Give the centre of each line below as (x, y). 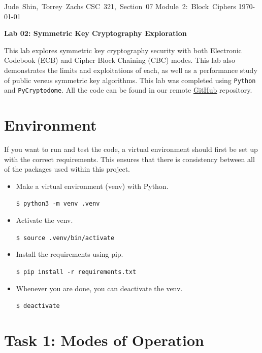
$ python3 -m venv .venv (58, 204)
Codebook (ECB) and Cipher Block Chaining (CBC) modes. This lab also (120, 60)
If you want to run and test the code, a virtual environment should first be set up (131, 149)
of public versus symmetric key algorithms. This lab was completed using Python (130, 80)
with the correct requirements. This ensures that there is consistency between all (129, 159)
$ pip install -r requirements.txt (76, 272)
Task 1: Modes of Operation (104, 340)
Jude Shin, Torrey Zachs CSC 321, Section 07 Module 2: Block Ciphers (120, 6)
